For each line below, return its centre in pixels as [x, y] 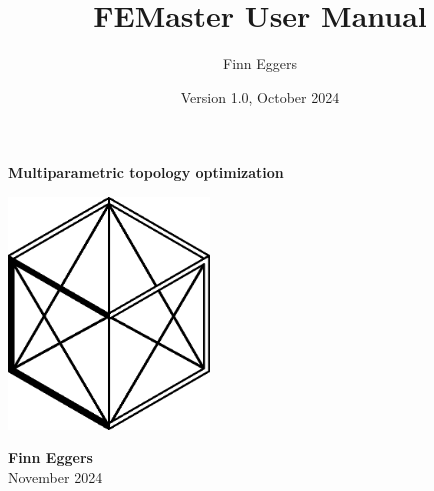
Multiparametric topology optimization [146, 172]
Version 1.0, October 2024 [260, 96]
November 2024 [55, 476]
